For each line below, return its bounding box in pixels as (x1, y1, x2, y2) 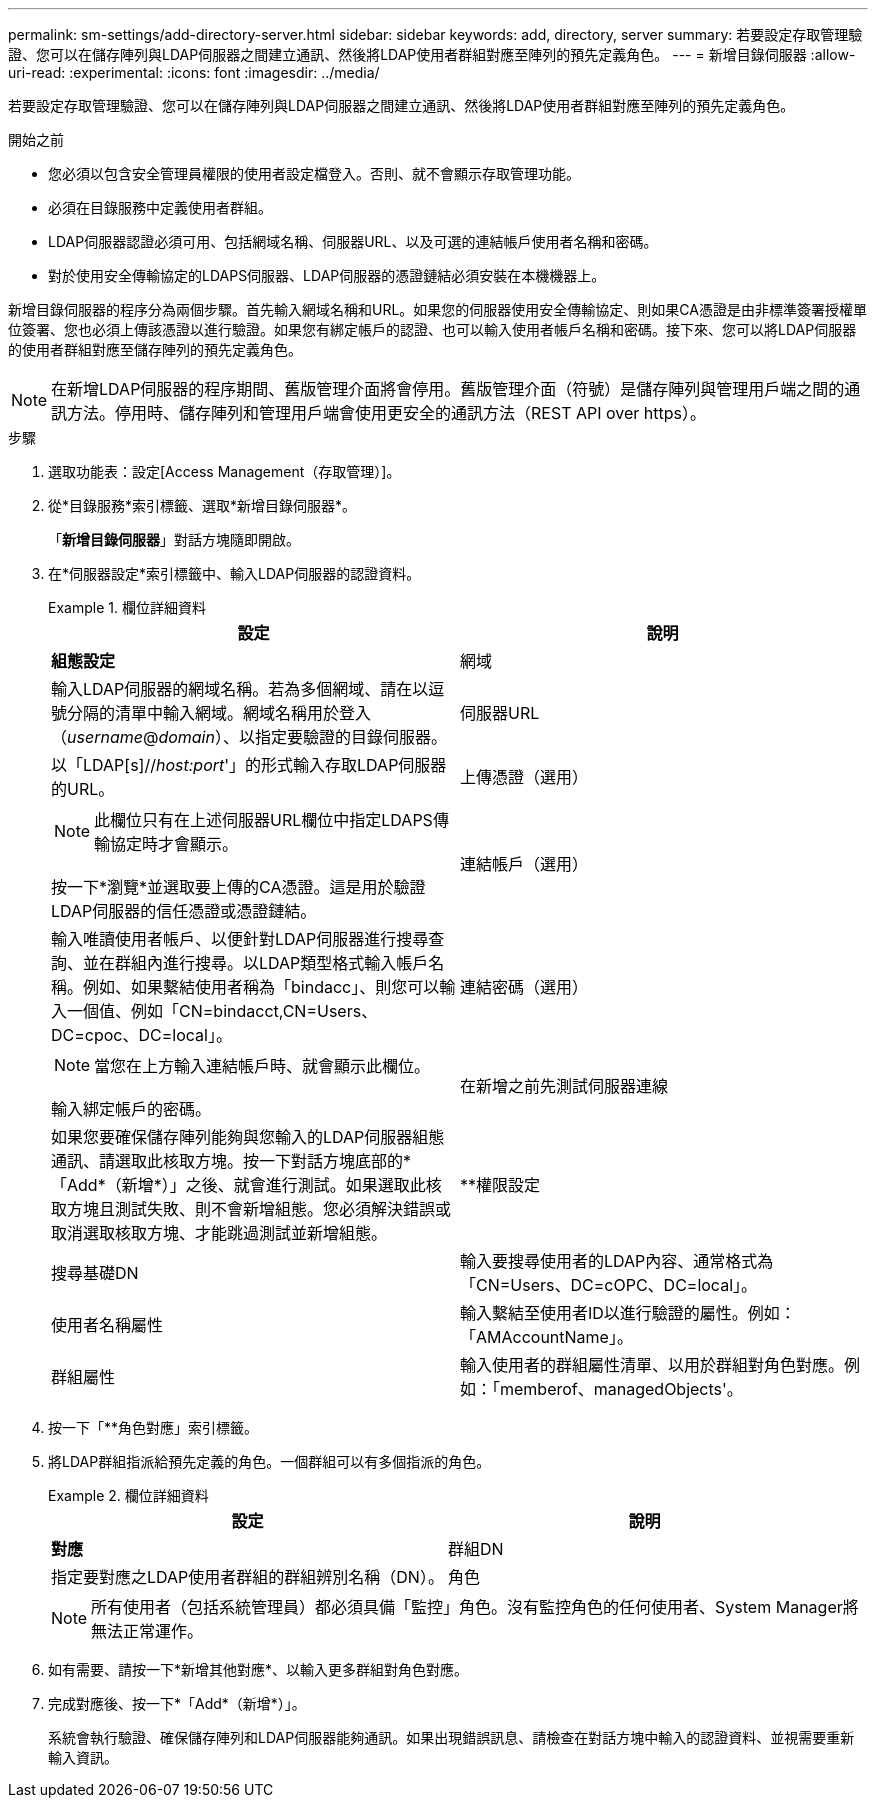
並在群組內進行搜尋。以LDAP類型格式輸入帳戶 (83, 953, 429, 973)
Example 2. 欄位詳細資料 (48, 1487, 209, 1504)
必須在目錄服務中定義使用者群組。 (48, 199, 272, 216)
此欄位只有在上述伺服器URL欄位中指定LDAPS (94, 810, 433, 830)
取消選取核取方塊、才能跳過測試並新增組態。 (51, 1223, 388, 1243)
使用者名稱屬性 (51, 1315, 164, 1335)
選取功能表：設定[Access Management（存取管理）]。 (48, 463, 401, 480)
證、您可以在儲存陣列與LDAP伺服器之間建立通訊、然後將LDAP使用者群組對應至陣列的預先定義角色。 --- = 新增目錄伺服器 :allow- (8, 46, 856, 63)
